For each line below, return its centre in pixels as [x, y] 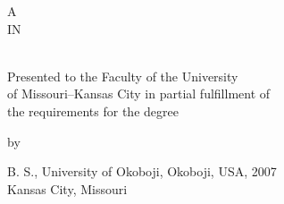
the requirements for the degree [93, 110]
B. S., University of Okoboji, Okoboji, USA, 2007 [142, 171]
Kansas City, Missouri [67, 188]
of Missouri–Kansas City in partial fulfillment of [139, 93]
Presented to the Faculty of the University [123, 76]
